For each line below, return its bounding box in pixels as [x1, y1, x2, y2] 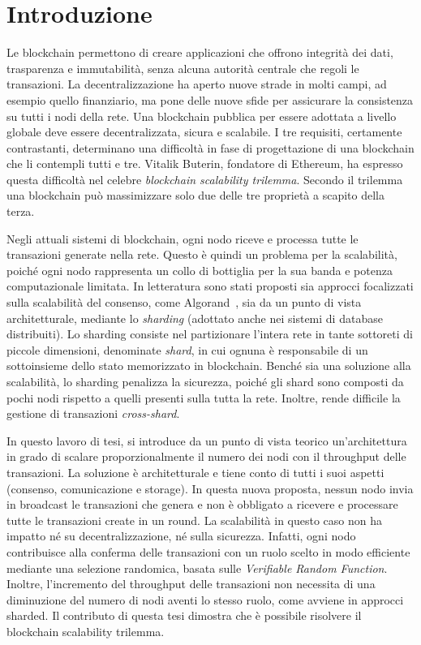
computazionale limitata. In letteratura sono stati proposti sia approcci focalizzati [6, 277, 414, 295]
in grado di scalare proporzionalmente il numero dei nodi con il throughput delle [6, 448, 406, 465]
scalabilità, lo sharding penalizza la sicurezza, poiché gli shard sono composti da [6, 373, 404, 389]
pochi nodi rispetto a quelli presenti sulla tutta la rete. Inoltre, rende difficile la [6, 389, 401, 406]
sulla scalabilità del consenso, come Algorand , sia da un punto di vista [6, 294, 362, 311]
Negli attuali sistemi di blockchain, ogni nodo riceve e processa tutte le [6, 230, 359, 247]
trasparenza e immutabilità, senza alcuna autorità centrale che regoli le [6, 59, 359, 76]
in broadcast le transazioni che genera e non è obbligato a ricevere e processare [6, 496, 398, 513]
